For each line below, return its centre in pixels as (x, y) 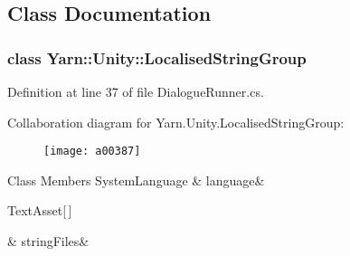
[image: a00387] (92, 152)
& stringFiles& (48, 241)
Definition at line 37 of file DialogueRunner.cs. (136, 91)
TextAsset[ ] (40, 210)
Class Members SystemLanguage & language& (136, 180)
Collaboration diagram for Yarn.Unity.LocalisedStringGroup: (176, 122)
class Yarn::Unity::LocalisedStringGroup (157, 57)
